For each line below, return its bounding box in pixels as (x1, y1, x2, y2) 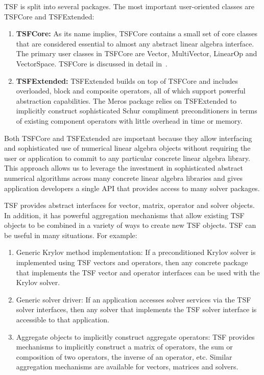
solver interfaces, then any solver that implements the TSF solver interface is (16, 304, 257, 315)
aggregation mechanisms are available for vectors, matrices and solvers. (16, 361, 238, 372)
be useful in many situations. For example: (4, 229, 137, 240)
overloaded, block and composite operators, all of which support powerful (16, 85, 246, 96)
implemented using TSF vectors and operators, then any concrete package (16, 257, 248, 268)
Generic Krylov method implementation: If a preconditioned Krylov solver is (16, 247, 256, 257)
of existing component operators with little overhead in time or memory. (16, 115, 243, 126)
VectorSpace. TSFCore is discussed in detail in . (16, 58, 167, 68)
